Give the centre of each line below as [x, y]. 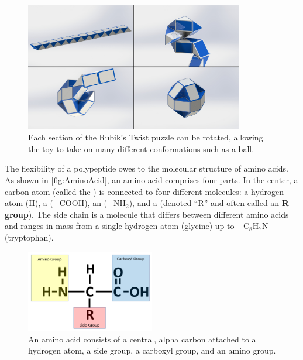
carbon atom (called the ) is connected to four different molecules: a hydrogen [144, 191]
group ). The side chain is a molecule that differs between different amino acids [147, 214]
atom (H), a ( [29, 203]
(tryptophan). [29, 237]
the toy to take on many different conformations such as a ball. [141, 148]
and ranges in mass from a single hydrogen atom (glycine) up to [120, 226]
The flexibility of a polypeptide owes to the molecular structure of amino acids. [147, 168]
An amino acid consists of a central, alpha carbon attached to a [142, 339]
